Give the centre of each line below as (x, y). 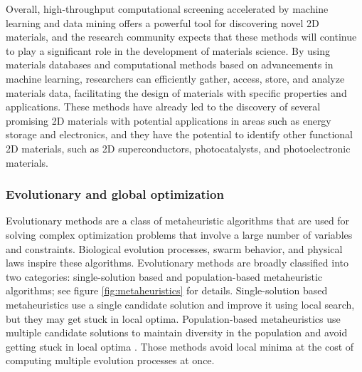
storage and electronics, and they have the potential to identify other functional (179, 134)
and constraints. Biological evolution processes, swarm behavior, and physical (174, 248)
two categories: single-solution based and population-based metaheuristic (164, 276)
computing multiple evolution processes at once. (110, 360)
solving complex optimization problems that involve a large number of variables (179, 234)
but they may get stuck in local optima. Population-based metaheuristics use (173, 318)
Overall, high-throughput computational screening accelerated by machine (167, 9)
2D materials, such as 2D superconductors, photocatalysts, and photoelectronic (178, 148)
